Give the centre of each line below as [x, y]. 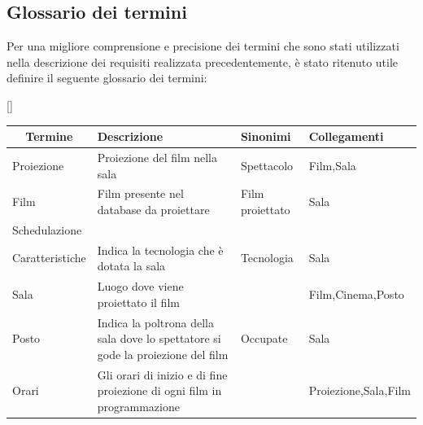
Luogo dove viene [140, 286]
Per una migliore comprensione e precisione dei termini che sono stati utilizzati [203, 46]
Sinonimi [266, 136]
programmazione [138, 406]
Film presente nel [140, 193]
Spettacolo [267, 165]
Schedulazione [47, 229]
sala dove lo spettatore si [159, 338]
